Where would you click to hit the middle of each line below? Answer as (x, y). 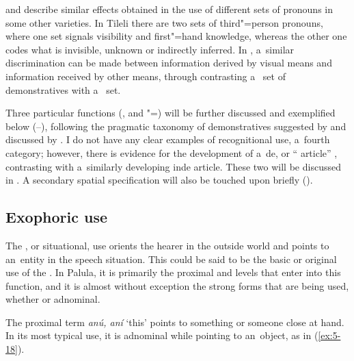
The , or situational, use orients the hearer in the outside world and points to (167, 245)
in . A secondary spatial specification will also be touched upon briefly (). (159, 180)
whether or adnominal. (53, 299)
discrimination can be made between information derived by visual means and (169, 63)
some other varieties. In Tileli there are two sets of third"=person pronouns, (164, 22)
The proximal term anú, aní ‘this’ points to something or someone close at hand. (175, 322)
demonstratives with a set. (63, 89)
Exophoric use (57, 217)
